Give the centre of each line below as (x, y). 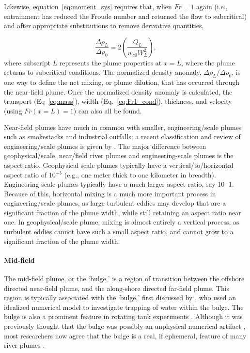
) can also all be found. (108, 110)
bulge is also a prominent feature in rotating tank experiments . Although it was (123, 316)
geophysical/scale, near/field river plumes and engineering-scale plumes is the (119, 155)
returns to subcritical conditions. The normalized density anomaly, (103, 72)
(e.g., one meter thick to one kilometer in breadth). (140, 174)
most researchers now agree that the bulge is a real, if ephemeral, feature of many (125, 335)
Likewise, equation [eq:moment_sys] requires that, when (88, 6)
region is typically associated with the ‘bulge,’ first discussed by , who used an (120, 297)
